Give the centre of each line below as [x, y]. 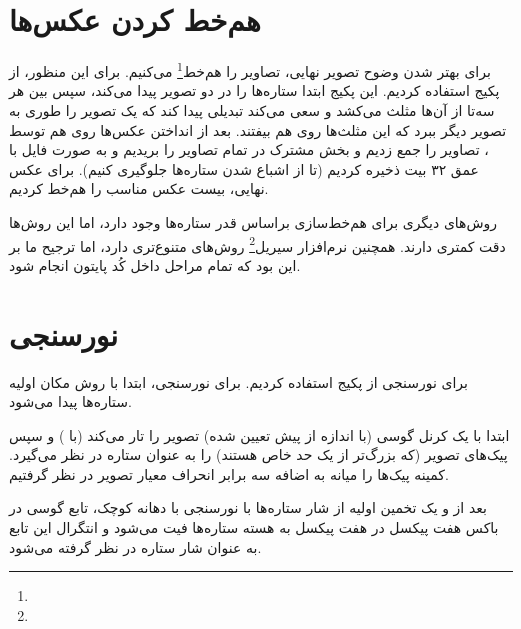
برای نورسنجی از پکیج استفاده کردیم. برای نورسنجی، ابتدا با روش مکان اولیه [238, 381]
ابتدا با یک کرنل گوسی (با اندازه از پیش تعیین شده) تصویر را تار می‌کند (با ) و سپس [259, 434]
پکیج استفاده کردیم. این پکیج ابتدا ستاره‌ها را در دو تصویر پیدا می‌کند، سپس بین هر [254, 90]
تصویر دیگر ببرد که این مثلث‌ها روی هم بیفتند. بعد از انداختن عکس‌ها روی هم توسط [258, 129]
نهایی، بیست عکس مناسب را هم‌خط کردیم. [139, 188]
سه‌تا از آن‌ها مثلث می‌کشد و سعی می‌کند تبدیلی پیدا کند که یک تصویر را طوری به [252, 109]
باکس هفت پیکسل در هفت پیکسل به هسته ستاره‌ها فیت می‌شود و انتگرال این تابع [254, 527]
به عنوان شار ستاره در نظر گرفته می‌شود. [135, 546]
